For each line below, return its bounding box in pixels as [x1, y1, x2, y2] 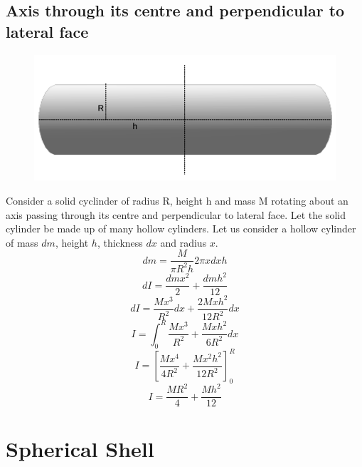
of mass [6, 235, 38, 250]
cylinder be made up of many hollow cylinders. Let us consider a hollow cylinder [6, 221, 356, 236]
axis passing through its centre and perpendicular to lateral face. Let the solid [6, 207, 346, 222]
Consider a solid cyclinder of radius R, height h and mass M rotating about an [6, 193, 348, 208]
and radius [160, 235, 207, 250]
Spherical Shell [6, 433, 154, 463]
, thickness [97, 235, 143, 250]
